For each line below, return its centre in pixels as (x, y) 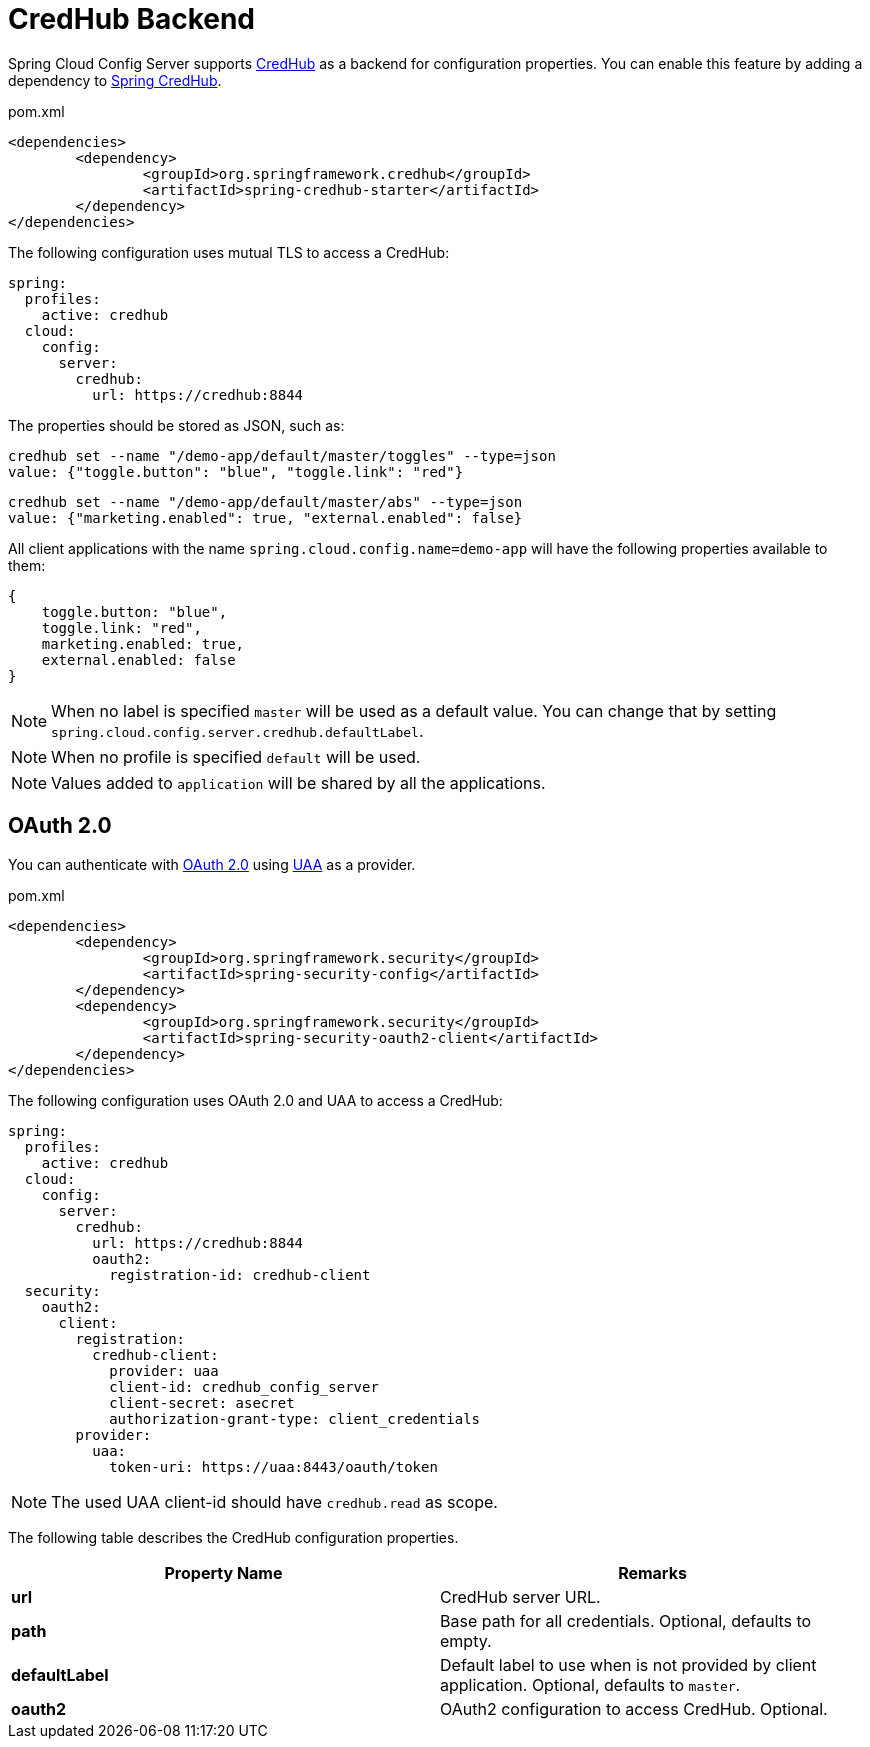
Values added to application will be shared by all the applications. (298, 782)
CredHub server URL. (520, 1596)
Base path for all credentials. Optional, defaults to (626, 1620)
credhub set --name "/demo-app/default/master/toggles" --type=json (282, 455)
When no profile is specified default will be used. (236, 756)
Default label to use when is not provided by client (628, 1664)
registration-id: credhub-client (240, 1274)
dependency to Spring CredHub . (115, 80)
